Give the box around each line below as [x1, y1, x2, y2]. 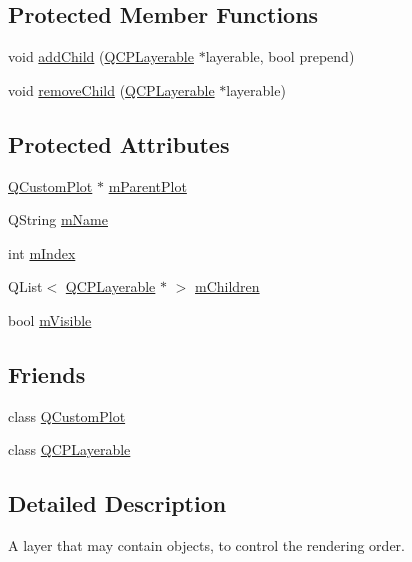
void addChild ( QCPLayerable [8, 46, 194, 67]
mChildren [195, 276, 260, 297]
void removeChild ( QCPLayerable [8, 79, 215, 100]
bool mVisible [8, 309, 92, 330]
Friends [8, 358, 86, 389]
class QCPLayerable [8, 439, 131, 460]
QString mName [8, 209, 108, 230]
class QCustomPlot [8, 405, 126, 426]
